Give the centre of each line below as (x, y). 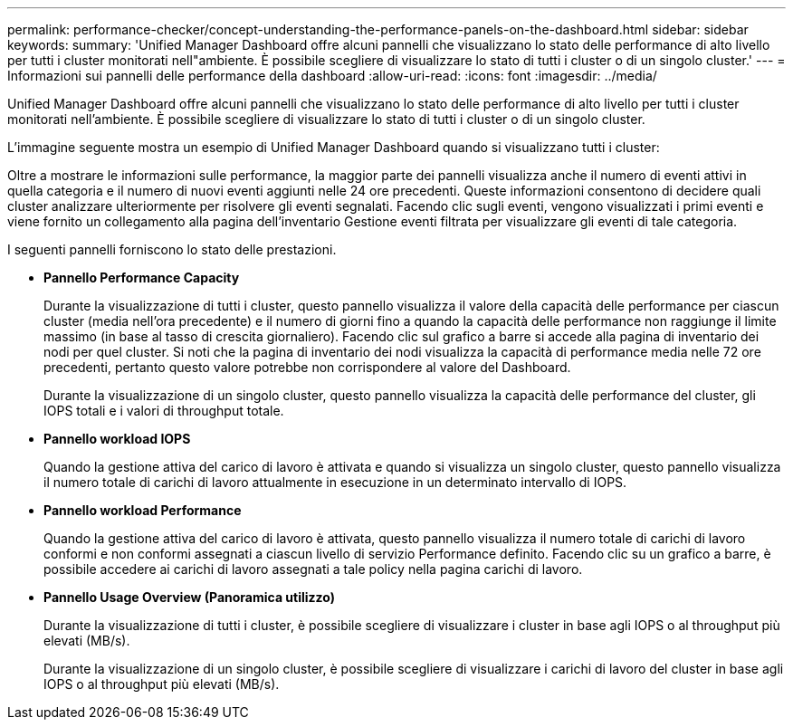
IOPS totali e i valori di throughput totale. (164, 411)
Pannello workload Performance (143, 510)
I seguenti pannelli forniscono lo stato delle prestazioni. (172, 249)
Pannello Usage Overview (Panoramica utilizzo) (190, 597)
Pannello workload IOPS (117, 439)
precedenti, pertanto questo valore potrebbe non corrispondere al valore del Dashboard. (307, 367)
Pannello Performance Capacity (142, 277)
